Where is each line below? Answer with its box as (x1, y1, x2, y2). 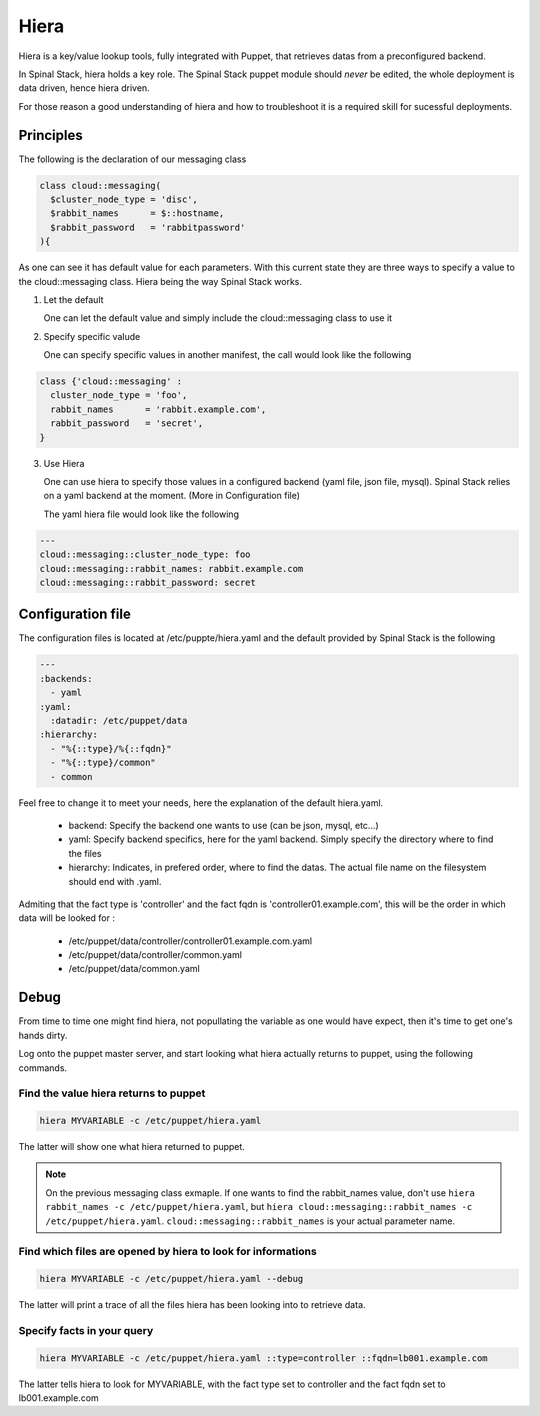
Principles (18, 126, 84, 144)
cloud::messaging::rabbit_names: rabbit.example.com (39, 563, 304, 574)
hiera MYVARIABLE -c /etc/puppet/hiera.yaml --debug (39, 1273, 304, 1285)
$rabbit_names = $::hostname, (50, 208, 225, 219)
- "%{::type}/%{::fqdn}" (50, 743, 172, 754)
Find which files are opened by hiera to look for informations (18, 1245, 317, 1259)
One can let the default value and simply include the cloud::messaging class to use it (43, 312, 393, 324)
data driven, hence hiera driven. (18, 82, 150, 94)
